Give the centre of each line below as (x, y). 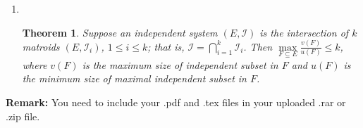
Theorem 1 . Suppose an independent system (120, 32)
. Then (258, 46)
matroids (41, 46)
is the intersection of (304, 32)
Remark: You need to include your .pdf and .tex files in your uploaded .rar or (176, 102)
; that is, (166, 46)
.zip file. (23, 116)
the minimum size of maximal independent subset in (134, 78)
